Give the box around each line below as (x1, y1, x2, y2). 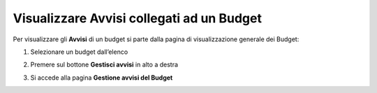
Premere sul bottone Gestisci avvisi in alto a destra (30, 60, 178, 69)
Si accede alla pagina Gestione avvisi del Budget (30, 73, 173, 82)
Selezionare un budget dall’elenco (30, 48, 128, 56)
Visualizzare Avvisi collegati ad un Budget (13, 10, 262, 26)
